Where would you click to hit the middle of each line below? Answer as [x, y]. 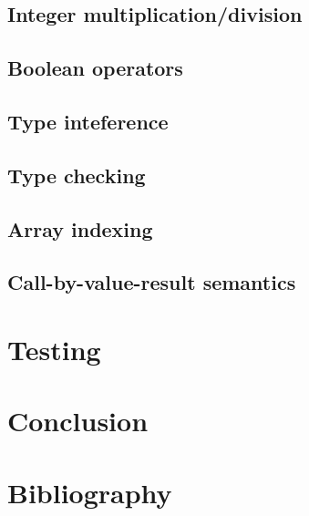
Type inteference [88, 121]
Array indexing [80, 228]
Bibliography [90, 492]
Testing [54, 349]
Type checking [77, 175]
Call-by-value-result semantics [152, 282]
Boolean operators [95, 68]
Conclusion [78, 421]
